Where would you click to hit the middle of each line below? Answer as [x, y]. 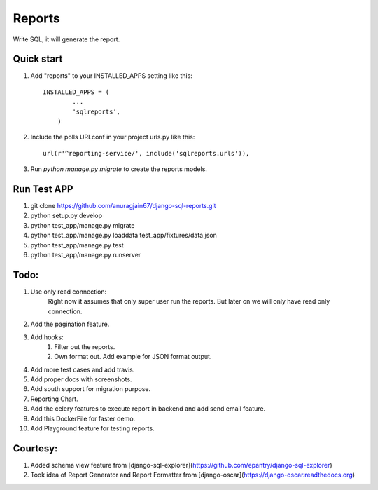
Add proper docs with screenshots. [81, 379]
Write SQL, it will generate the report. [66, 39]
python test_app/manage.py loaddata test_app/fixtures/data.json [124, 236]
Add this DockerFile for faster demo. [83, 418]
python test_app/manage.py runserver [86, 255]
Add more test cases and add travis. [83, 369]
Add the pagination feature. [70, 324]
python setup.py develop [66, 216]
